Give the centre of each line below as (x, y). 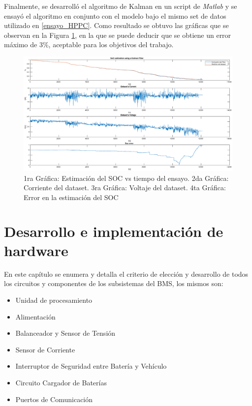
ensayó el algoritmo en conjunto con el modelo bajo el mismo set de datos (115, 15)
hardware (36, 250)
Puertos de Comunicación (54, 399)
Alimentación (35, 316)
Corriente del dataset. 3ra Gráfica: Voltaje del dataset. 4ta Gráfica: (125, 188)
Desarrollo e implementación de (114, 231)
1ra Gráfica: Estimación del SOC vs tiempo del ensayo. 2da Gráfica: (126, 178)
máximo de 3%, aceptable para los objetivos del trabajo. (89, 44)
